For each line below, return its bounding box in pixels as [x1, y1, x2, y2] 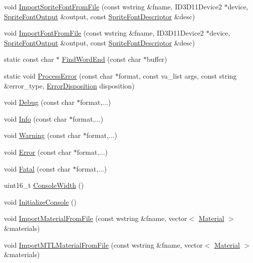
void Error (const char [4, 146, 72, 157]
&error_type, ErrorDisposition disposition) [4, 80, 135, 90]
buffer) [146, 54, 167, 64]
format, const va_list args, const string [118, 70, 237, 81]
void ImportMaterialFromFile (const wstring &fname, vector [4, 213, 187, 223]
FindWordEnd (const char [62, 54, 141, 64]
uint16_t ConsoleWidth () [4, 180, 84, 190]
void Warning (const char [4, 130, 81, 140]
